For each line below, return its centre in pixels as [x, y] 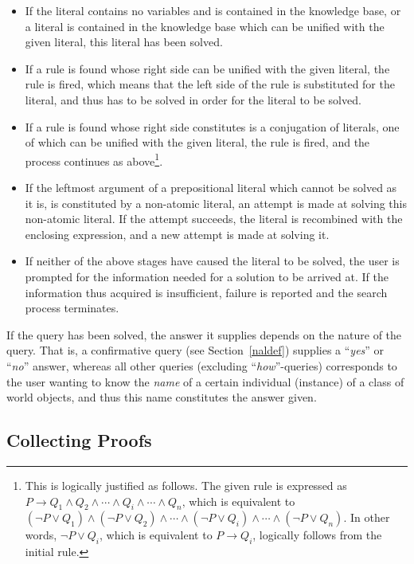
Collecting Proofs [79, 440]
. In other [367, 517]
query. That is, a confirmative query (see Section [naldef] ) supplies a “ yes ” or [195, 350]
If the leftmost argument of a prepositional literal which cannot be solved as [211, 187]
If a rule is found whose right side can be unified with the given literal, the [207, 68]
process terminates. [72, 308]
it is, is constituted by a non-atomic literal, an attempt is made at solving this [216, 203]
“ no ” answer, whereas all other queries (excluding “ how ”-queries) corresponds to [202, 365]
